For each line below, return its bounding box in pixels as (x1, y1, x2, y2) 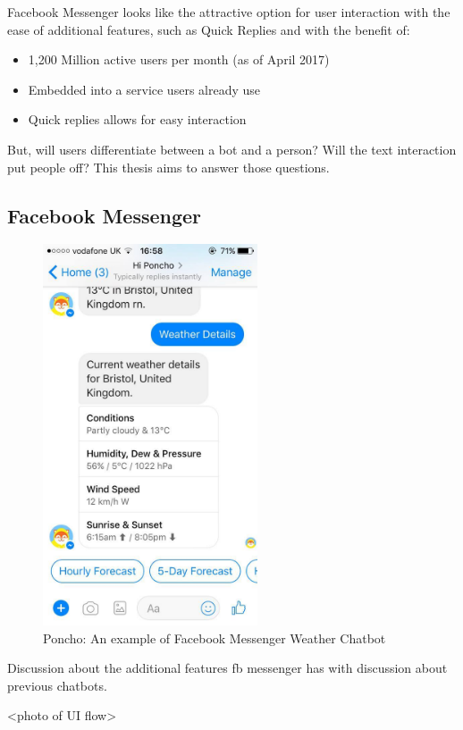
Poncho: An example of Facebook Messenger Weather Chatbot (43, 628, 386, 647)
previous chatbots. (7, 675, 107, 694)
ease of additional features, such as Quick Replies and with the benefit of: (7, 20, 410, 38)
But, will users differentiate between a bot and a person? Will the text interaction (7, 139, 457, 158)
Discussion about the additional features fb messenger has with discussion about (7, 659, 448, 677)
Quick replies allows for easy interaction (28, 110, 247, 129)
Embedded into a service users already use (28, 80, 261, 98)
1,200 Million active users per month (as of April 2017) (28, 50, 330, 69)
